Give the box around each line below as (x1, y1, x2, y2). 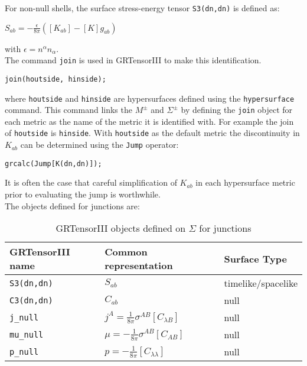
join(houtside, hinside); (5, 75, 106, 83)
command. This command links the (5, 103, 132, 116)
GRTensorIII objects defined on (55, 221, 186, 235)
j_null (9, 312, 39, 322)
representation (104, 258, 173, 273)
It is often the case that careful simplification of (5, 176, 177, 189)
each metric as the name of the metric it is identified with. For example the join (5, 115, 294, 127)
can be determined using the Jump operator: (20, 138, 179, 151)
